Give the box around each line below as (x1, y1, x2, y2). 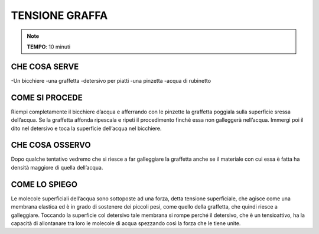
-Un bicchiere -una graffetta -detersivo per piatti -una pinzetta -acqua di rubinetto (11, 77, 211, 84)
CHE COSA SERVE (11, 61, 79, 71)
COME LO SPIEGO (11, 179, 78, 189)
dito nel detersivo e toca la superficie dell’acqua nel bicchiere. (11, 125, 162, 132)
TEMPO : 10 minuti (27, 43, 71, 50)
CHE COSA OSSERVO (11, 140, 91, 150)
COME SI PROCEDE (11, 92, 83, 103)
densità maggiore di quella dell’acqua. (11, 164, 103, 171)
